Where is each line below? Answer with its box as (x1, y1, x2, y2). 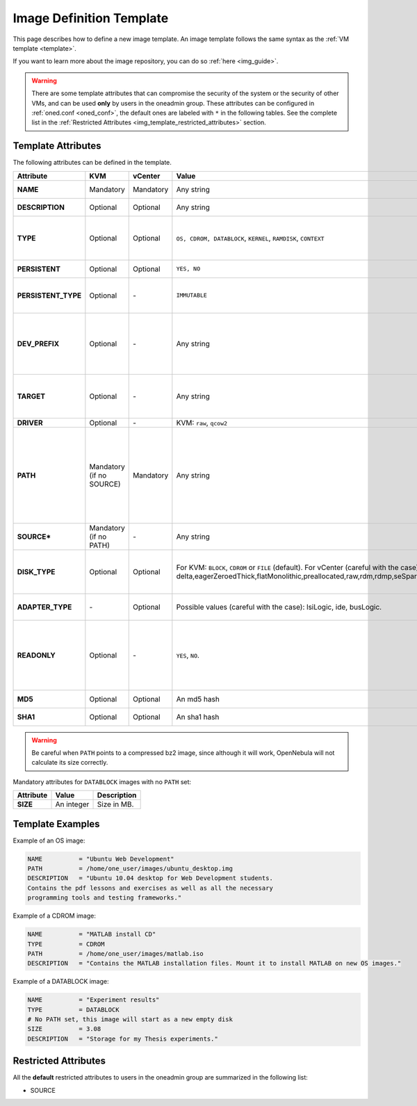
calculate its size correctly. (31, 758, 108, 767)
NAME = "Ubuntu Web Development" (27, 855, 174, 863)
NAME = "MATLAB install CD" (27, 930, 156, 938)
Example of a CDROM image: (13, 911, 97, 920)
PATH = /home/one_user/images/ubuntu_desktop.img (27, 865, 233, 872)
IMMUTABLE (176, 292, 208, 299)
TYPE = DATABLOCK (27, 1005, 120, 1014)
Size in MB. (97, 799, 134, 809)
